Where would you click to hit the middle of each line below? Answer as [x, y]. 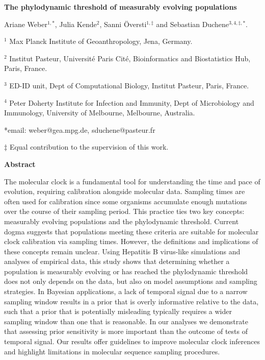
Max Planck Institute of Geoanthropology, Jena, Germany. [101, 41]
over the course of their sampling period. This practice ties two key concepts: [124, 211]
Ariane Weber [26, 24]
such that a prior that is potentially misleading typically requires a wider [118, 311]
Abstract [20, 164]
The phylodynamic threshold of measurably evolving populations [121, 7]
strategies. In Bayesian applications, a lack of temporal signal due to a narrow [126, 291]
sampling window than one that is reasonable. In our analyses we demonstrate [126, 321]
